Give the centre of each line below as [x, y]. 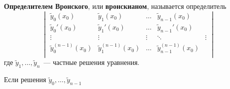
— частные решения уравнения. [92, 62]
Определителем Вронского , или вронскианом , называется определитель [115, 6]
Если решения [25, 79]
